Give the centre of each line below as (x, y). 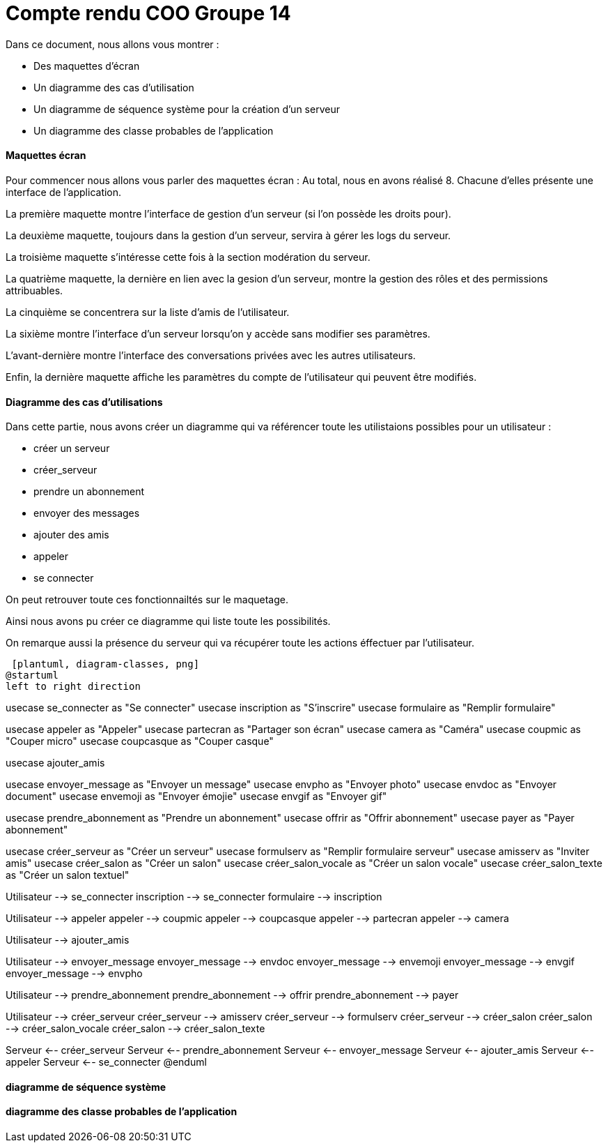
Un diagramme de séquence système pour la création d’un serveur (187, 109)
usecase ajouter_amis (55, 763)
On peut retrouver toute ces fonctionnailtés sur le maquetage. (147, 600)
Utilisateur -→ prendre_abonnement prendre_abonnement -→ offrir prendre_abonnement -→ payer (232, 995)
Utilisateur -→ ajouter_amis (68, 940)
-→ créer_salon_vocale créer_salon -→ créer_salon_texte (135, 1029)
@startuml (32, 675)
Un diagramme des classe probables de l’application (154, 130)
